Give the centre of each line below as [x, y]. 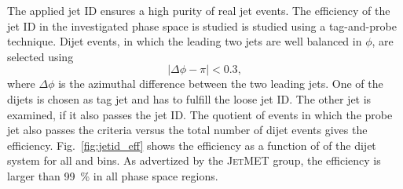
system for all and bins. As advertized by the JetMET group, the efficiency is [194, 160]
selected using [40, 56]
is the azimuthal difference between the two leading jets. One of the [221, 84]
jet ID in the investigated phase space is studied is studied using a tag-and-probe [202, 25]
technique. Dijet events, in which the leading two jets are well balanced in [185, 41]
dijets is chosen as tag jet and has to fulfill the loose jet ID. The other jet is [189, 98]
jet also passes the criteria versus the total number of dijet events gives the [187, 130]
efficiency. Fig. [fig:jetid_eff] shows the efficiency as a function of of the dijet [192, 145]
